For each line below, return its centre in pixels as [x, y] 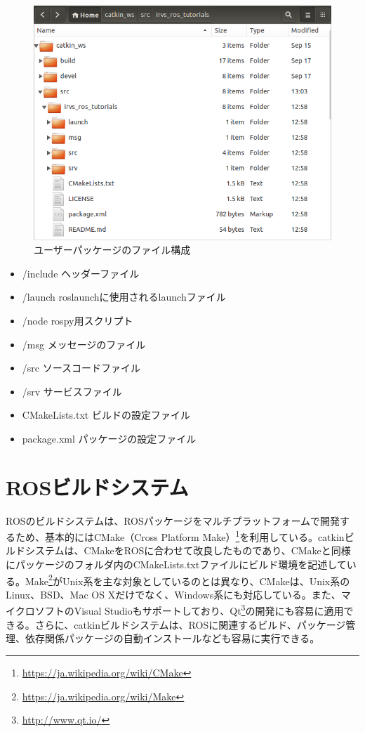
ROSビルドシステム [97, 486]
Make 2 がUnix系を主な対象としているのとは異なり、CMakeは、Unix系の [187, 580]
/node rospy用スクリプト [78, 320]
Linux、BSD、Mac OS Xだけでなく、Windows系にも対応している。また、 [173, 594]
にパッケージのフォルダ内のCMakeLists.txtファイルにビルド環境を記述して [176, 564]
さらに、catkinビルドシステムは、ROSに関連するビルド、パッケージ [190, 624]
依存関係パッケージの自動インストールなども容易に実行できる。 [172, 638]
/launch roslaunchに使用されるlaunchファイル [124, 297]
